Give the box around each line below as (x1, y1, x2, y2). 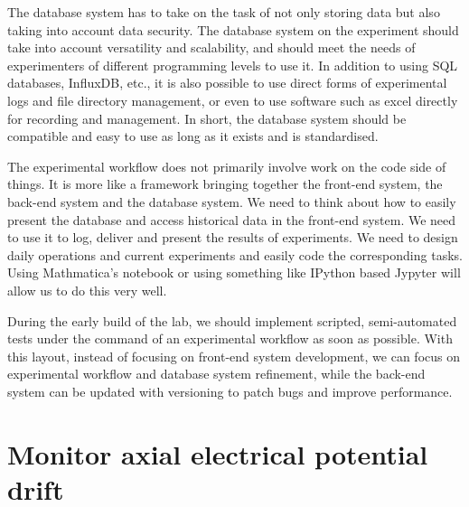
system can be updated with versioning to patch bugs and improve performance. (7, 381, 453, 400)
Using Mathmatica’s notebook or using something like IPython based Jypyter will (7, 263, 461, 282)
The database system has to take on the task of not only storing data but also (7, 3, 440, 21)
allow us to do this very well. (7, 280, 167, 299)
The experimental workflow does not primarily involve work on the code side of (7, 156, 446, 175)
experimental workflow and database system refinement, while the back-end (7, 364, 426, 383)
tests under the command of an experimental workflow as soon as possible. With (7, 329, 453, 348)
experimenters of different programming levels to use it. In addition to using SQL (7, 55, 458, 74)
